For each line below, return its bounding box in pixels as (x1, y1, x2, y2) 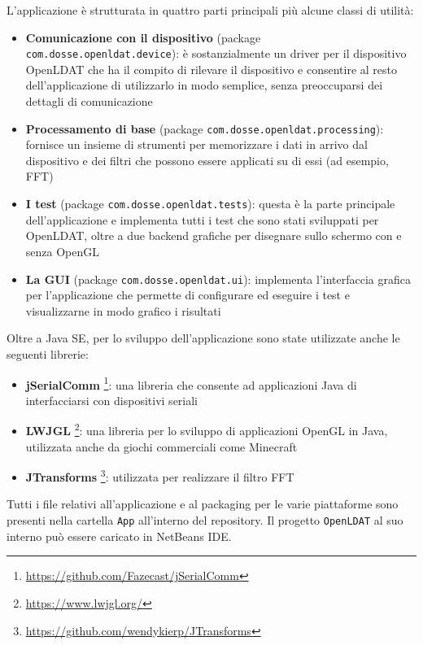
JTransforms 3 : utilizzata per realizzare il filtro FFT (25, 466, 294, 485)
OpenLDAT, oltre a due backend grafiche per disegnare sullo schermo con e (25, 227, 402, 244)
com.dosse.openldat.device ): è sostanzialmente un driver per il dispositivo (25, 45, 407, 62)
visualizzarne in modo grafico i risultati (25, 302, 221, 319)
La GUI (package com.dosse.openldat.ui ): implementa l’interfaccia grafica (25, 270, 411, 287)
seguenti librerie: (7, 345, 89, 362)
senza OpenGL (25, 242, 99, 259)
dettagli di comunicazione (25, 93, 153, 110)
